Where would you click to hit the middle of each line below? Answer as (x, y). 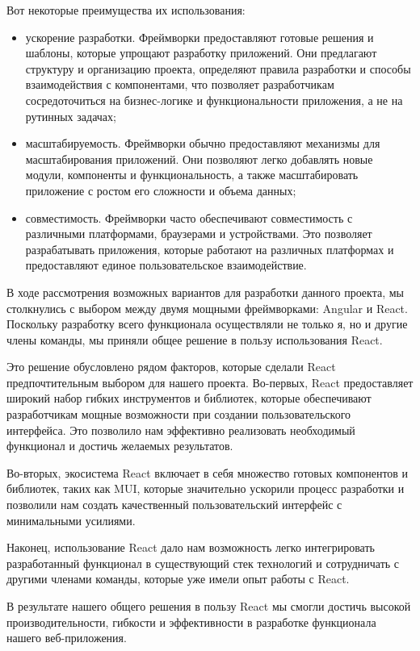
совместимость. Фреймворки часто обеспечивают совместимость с (189, 217)
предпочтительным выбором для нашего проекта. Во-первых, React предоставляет (210, 382)
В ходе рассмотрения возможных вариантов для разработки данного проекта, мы (205, 292)
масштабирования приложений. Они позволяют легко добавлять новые (199, 159)
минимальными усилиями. (71, 520)
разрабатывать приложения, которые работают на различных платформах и (210, 249)
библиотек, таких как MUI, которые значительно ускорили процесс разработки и (206, 488)
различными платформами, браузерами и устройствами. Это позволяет (199, 234)
